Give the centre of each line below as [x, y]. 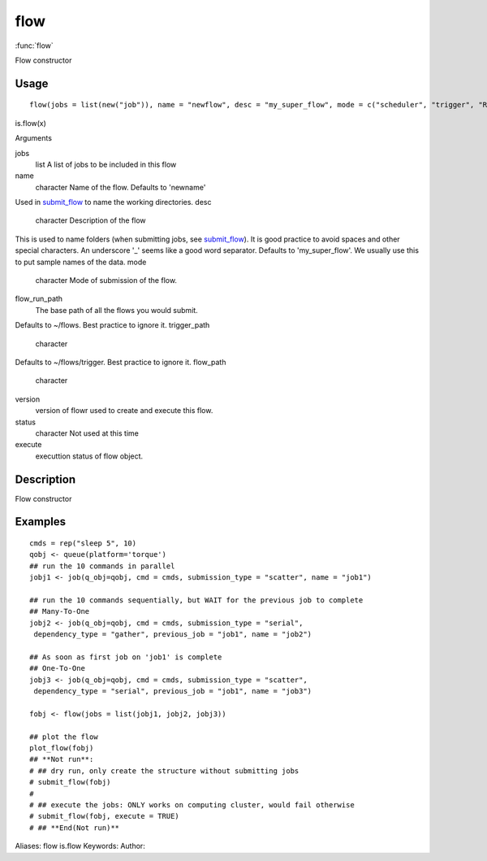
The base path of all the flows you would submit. [116, 310]
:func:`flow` [34, 46]
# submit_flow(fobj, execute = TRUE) [105, 816]
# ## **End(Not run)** [75, 828]
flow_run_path [39, 299]
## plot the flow [64, 737]
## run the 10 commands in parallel [102, 566]
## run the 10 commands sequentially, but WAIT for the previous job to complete [196, 600]
